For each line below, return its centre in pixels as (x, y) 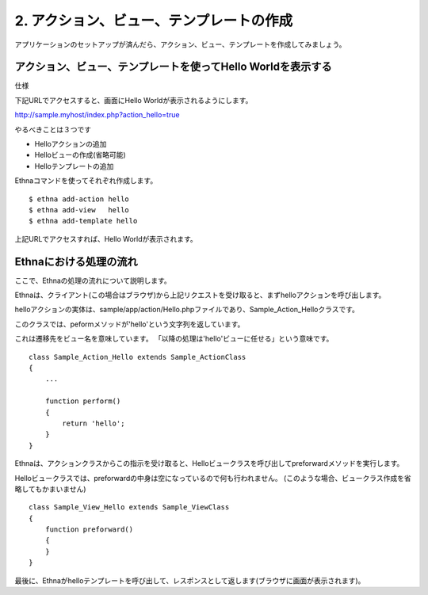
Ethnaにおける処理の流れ (76, 261)
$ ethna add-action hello (79, 199)
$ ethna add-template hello (83, 221)
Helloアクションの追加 (71, 144)
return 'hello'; (94, 423)
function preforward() (89, 530)
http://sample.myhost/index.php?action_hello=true (97, 115)
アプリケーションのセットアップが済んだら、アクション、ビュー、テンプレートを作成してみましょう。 (180, 44)
